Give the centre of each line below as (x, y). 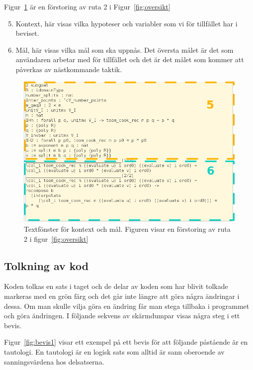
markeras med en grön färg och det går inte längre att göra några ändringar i (122, 296)
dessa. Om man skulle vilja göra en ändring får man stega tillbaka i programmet (127, 306)
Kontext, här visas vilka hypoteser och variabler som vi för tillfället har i (126, 23)
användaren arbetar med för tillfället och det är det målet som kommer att (130, 59)
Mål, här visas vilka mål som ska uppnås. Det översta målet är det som (125, 49)
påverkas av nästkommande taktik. (69, 69)
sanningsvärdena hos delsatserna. (54, 361)
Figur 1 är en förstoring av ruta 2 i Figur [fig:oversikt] (87, 6)
